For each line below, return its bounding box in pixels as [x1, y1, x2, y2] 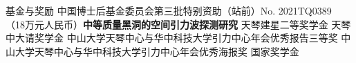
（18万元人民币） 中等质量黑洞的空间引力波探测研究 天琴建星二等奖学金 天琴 [6, 17, 351, 31]
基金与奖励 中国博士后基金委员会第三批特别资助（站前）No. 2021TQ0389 [6, 3, 332, 17]
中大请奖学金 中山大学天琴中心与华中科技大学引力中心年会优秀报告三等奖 [6, 30, 338, 45]
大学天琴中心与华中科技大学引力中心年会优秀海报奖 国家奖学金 [15, 44, 299, 58]
